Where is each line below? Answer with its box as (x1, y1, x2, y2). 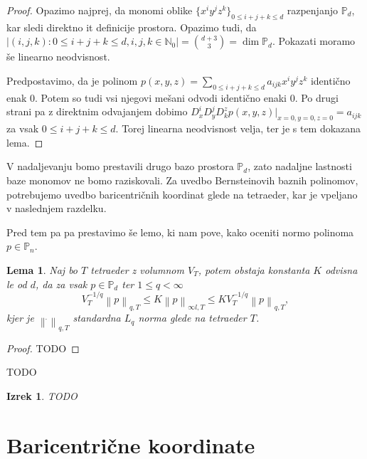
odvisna (325, 262, 358, 277)
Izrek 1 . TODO (6, 389, 78, 403)
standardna (73, 310, 121, 325)
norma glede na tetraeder (138, 310, 247, 325)
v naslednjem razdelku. (6, 201, 107, 216)
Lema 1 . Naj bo (6, 262, 78, 277)
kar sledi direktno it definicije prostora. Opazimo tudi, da (6, 19, 257, 34)
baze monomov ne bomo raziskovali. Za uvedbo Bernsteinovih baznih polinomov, (6, 172, 358, 187)
